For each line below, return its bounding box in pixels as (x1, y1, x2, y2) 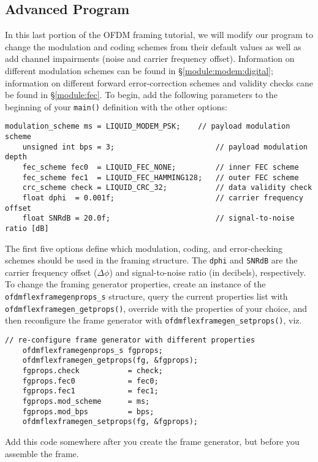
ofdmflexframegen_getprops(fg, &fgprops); (22, 356, 198, 365)
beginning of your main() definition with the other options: (5, 100, 227, 113)
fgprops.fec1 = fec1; (22, 387, 159, 396)
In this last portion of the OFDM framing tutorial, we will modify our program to (5, 28, 313, 41)
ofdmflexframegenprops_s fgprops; (22, 346, 163, 355)
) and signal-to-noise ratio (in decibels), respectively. (109, 265, 306, 278)
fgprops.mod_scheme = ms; (22, 396, 150, 406)
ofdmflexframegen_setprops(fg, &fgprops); (22, 417, 198, 426)
